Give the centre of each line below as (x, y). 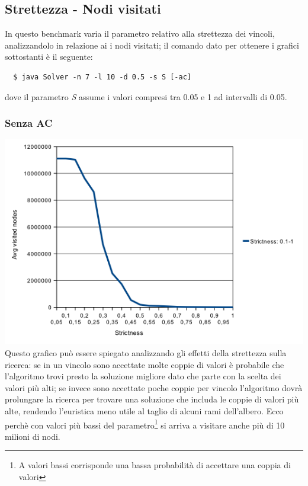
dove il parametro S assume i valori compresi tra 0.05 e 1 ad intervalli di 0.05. (146, 96)
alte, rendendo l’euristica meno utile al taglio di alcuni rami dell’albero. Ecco (144, 410)
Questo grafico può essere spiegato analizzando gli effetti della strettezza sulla (146, 353)
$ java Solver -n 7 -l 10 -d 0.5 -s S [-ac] (102, 77)
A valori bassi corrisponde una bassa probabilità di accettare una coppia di (155, 465)
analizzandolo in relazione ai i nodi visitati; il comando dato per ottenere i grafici (152, 45)
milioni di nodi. (33, 436)
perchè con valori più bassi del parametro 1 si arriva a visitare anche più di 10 (145, 424)
